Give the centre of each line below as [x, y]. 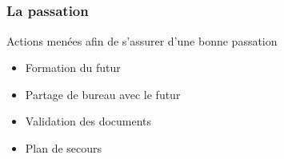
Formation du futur [73, 68]
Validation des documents [88, 121]
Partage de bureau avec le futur [103, 94]
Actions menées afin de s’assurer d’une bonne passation [142, 40]
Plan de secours [64, 148]
